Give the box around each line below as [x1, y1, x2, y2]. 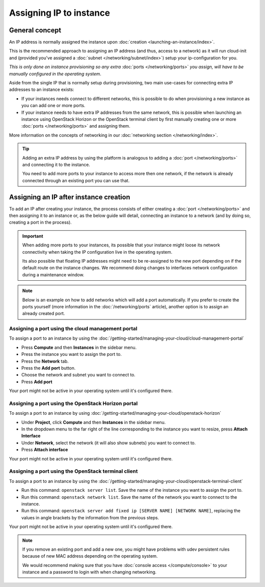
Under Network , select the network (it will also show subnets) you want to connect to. [21, 440, 196, 446]
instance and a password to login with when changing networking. [22, 569, 157, 575]
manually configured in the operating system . [9, 71, 102, 77]
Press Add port [21, 378, 53, 385]
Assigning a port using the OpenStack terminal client [9, 468, 138, 475]
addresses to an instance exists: [9, 86, 75, 93]
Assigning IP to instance [9, 7, 110, 18]
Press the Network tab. [21, 358, 69, 364]
